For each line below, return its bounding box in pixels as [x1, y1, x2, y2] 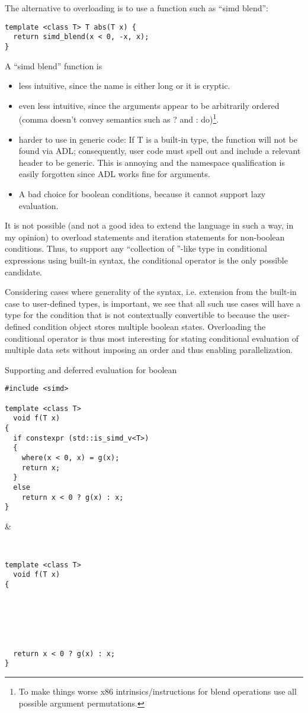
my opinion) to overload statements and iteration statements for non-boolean [5, 230, 285, 243]
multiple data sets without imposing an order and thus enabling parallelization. [5, 343, 293, 356]
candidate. [5, 265, 43, 278]
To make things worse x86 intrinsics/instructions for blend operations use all [18, 685, 297, 697]
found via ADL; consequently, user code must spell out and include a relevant [18, 144, 301, 157]
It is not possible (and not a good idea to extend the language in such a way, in [5, 219, 294, 232]
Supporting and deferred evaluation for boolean [5, 363, 177, 375]
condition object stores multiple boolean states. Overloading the [33, 320, 266, 332]
